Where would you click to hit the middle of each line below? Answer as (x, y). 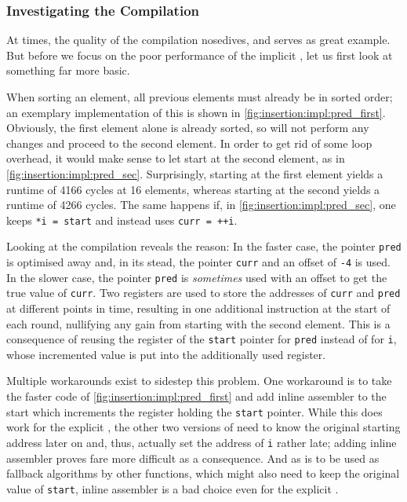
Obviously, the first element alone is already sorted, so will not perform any (188, 128)
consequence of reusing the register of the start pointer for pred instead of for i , (202, 339)
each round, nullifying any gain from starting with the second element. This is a (198, 323)
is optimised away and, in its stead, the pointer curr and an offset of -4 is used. (198, 262)
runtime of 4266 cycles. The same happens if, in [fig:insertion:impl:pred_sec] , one (201, 205)
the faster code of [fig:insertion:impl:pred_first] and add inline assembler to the (196, 396)
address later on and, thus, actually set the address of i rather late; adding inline (202, 442)
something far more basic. (68, 70)
